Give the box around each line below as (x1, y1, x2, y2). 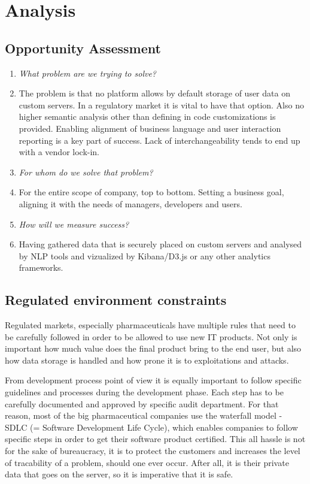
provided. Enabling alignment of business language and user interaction (19, 122, 281, 134)
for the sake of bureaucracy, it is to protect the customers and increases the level (5, 444, 300, 457)
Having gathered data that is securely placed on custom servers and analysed (19, 238, 302, 250)
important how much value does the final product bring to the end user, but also (5, 342, 302, 355)
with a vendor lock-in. (19, 146, 100, 158)
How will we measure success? (19, 217, 129, 230)
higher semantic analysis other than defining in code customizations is (19, 110, 276, 123)
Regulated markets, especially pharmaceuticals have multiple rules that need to (5, 319, 296, 331)
